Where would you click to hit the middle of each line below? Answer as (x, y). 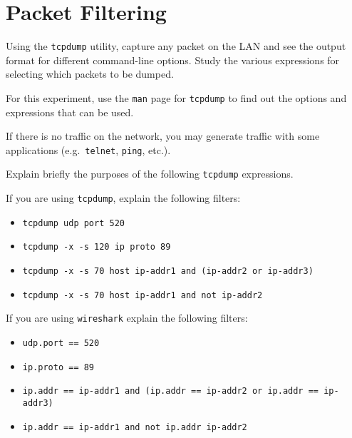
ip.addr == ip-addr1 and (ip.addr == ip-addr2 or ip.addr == (171, 391)
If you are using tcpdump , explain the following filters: (123, 198)
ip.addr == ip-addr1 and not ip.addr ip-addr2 (135, 427)
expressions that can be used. (70, 112)
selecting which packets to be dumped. (90, 74)
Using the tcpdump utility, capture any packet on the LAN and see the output (176, 46)
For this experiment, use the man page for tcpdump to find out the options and (176, 97)
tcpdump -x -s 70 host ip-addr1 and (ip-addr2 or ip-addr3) (168, 271)
